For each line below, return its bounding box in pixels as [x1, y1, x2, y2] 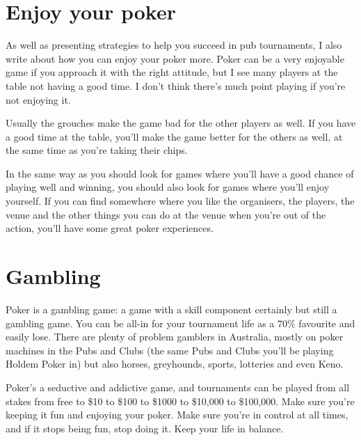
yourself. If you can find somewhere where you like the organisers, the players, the [6, 194, 355, 208]
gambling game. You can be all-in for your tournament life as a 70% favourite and [6, 315, 355, 330]
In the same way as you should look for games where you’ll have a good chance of [6, 166, 354, 180]
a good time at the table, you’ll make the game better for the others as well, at [6, 129, 343, 143]
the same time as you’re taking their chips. [6, 143, 188, 157]
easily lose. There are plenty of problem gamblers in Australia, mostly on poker [6, 329, 344, 344]
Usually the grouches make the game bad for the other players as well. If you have [6, 116, 356, 130]
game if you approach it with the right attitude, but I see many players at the [6, 65, 338, 79]
